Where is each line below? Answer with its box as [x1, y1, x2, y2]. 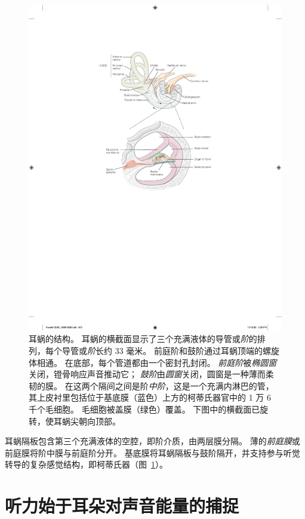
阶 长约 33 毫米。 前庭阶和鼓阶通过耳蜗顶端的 [87, 344, 263, 356]
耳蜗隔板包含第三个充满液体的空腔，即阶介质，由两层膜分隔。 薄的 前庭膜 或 [5, 435, 300, 447]
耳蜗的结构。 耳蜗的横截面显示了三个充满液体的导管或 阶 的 [29, 332, 257, 345]
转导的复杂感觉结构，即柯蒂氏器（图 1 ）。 [5, 458, 168, 471]
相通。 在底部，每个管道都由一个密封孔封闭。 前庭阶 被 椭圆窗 [36, 356, 277, 368]
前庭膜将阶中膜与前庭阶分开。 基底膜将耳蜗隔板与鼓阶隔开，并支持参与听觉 [5, 446, 300, 459]
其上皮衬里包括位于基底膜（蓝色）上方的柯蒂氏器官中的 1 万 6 [29, 391, 271, 404]
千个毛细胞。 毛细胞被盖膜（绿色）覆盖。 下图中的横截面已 [29, 402, 260, 415]
